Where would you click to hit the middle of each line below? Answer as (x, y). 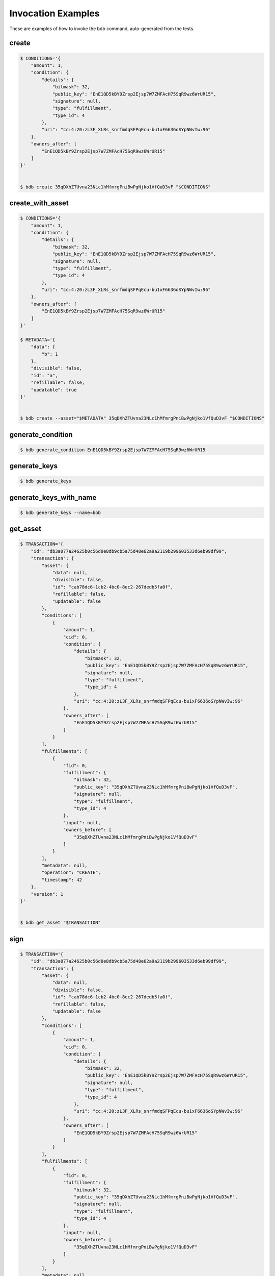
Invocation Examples (54, 13)
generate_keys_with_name (53, 497)
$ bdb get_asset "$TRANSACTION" (61, 923)
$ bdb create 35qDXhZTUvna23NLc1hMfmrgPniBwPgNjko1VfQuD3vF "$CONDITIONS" (116, 187)
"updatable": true (54, 390)
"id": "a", (44, 375)
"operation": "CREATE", (71, 873)
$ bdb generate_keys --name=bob (61, 512)
